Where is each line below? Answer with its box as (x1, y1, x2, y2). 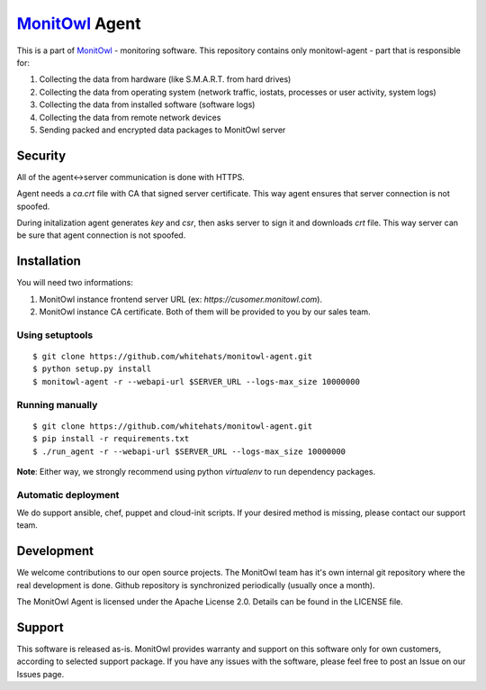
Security (16, 148, 67, 163)
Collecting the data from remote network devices (39, 112, 221, 123)
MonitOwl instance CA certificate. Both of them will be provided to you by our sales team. (39, 306, 371, 317)
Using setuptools (16, 329, 94, 341)
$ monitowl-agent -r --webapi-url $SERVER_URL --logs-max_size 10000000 (32, 377, 360, 386)
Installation (16, 253, 81, 269)
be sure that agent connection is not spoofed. (16, 230, 186, 241)
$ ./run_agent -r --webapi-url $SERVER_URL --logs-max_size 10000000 (32, 446, 346, 457)
